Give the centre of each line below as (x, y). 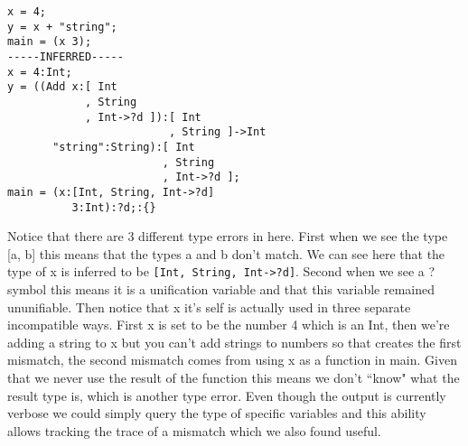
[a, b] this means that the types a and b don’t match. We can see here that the (226, 253)
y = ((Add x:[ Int (62, 87)
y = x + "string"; (62, 27)
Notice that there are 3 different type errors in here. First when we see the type (228, 236)
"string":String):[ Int (124, 147)
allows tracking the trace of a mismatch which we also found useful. (194, 430)
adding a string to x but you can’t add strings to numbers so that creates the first (234, 342)
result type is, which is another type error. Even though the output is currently (227, 395)
